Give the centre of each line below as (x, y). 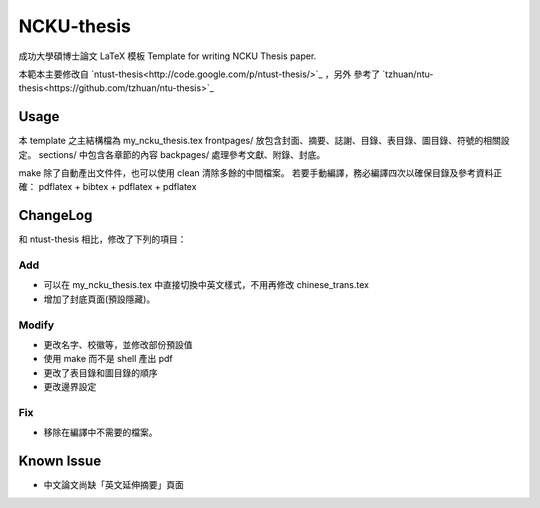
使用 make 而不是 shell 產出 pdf (108, 359)
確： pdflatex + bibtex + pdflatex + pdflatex (107, 187)
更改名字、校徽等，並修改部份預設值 (118, 344)
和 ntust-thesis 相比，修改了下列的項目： (102, 239)
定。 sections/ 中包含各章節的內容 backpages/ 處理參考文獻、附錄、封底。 (172, 154)
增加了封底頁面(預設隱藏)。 (99, 299)
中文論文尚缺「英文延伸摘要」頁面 (113, 485)
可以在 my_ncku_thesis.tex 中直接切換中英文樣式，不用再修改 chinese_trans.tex (206, 285)
